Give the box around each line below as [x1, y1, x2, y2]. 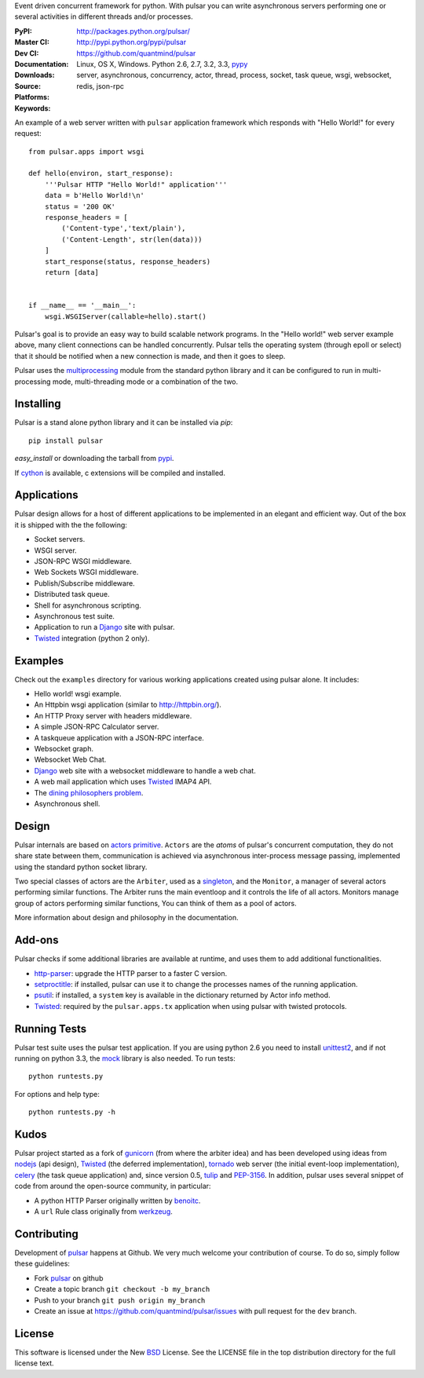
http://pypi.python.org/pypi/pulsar [76, 38, 187, 47]
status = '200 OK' [44, 202, 116, 211]
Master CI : [14, 38, 50, 47]
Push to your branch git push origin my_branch [34, 1296, 206, 1305]
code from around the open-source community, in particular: [14, 1182, 211, 1191]
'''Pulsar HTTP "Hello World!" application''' [44, 180, 228, 188]
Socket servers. [34, 535, 86, 544]
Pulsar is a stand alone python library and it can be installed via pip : [14, 418, 233, 427]
